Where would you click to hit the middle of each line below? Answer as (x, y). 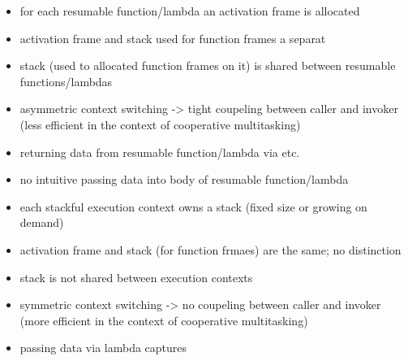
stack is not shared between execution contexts (136, 277)
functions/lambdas (66, 81)
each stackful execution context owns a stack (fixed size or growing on (193, 206)
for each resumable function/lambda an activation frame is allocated (190, 11)
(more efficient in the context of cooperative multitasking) (164, 320)
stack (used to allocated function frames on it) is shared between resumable (208, 65)
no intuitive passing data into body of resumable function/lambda (184, 179)
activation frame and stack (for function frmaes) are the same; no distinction (210, 249)
